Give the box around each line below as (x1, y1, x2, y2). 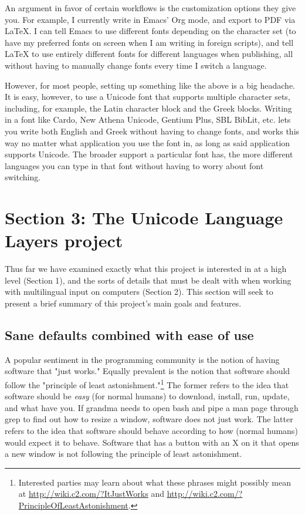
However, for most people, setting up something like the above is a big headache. (5, 79, 296, 91)
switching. (5, 171, 41, 183)
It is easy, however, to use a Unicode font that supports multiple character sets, (5, 90, 290, 103)
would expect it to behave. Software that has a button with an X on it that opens (5, 436, 299, 448)
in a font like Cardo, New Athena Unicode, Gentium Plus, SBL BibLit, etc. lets (5, 113, 291, 126)
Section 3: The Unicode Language (5, 206, 283, 230)
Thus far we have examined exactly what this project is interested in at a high (5, 262, 287, 275)
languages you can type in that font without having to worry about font (5, 159, 264, 171)
